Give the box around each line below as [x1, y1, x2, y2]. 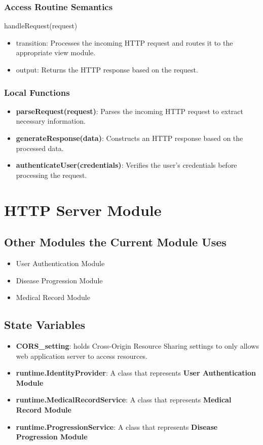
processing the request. [16, 169, 87, 180]
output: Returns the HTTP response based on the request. [16, 64, 198, 75]
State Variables [4, 317, 86, 332]
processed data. [16, 142, 64, 153]
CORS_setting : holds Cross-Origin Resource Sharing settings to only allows [16, 340, 259, 351]
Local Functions [4, 86, 70, 98]
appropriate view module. [16, 47, 96, 58]
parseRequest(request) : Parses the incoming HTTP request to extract [16, 105, 243, 116]
